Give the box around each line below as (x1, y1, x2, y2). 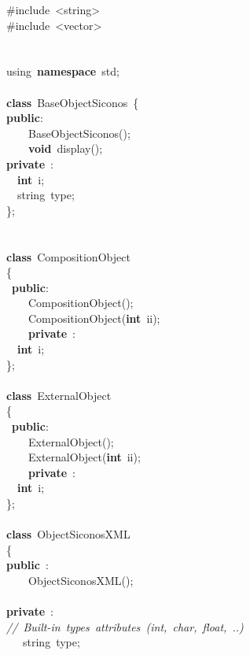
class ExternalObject (6, 387, 112, 403)
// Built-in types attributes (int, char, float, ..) (6, 618, 244, 635)
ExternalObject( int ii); (28, 449, 141, 465)
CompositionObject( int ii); (28, 309, 160, 326)
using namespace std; (6, 63, 119, 80)
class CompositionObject (6, 248, 131, 265)
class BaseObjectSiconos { (6, 94, 139, 110)
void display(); (28, 140, 103, 157)
